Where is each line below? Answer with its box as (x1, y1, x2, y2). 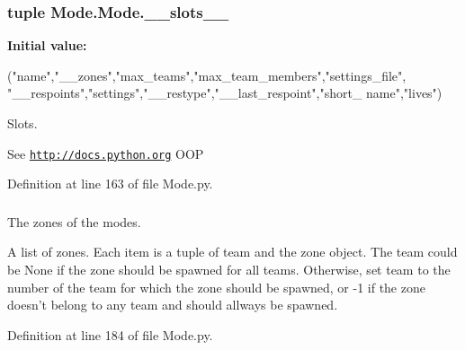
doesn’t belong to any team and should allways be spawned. (7, 295, 338, 314)
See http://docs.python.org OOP (7, 144, 204, 162)
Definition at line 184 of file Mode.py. (7, 325, 213, 344)
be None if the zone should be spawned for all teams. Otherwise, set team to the (7, 259, 451, 278)
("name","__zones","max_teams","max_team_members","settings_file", (7, 66, 407, 84)
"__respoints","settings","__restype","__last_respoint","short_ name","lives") (7, 83, 443, 102)
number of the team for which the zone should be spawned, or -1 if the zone (7, 277, 425, 296)
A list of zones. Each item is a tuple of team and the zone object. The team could (7, 242, 458, 261)
